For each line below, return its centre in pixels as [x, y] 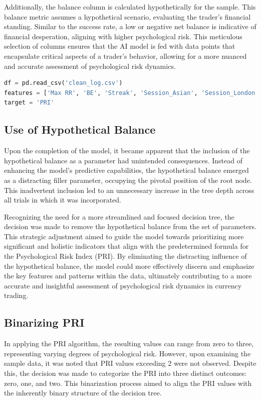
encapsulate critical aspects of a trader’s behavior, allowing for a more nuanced [125, 56]
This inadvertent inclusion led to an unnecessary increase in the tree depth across [129, 190]
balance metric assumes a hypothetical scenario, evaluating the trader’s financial [127, 16]
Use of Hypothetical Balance [80, 129]
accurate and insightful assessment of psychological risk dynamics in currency [123, 285]
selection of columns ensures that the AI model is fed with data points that [120, 46]
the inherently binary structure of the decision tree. [83, 393]
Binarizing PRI [44, 322]
